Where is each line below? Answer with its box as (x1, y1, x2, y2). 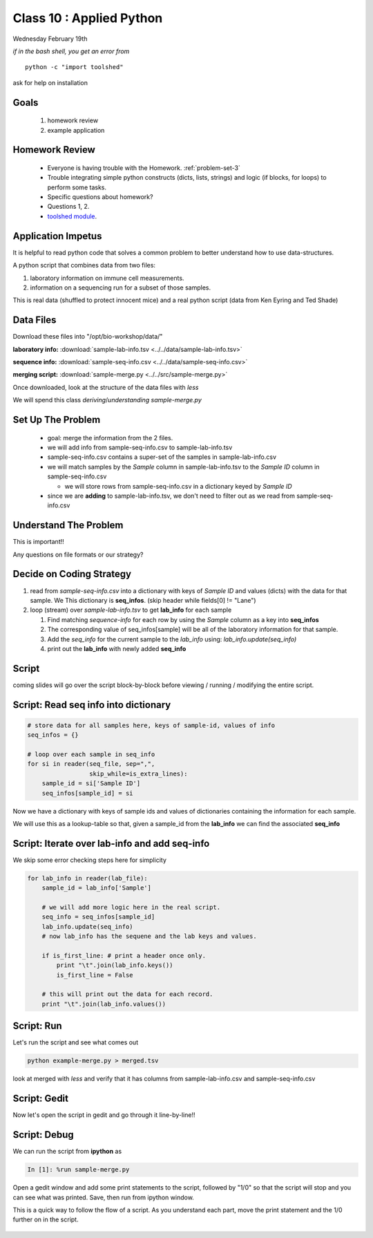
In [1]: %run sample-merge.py (27, 1165, 130, 1174)
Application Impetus (12, 230, 102, 242)
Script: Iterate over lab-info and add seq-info (12, 837, 210, 850)
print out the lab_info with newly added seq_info (47, 644, 186, 653)
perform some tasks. (47, 183, 107, 191)
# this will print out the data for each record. (41, 991, 213, 998)
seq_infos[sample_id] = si (41, 789, 134, 797)
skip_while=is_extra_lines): (88, 769, 188, 778)
